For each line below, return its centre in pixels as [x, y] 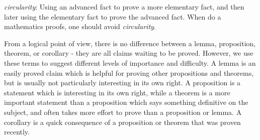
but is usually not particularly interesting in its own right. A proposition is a [122, 83]
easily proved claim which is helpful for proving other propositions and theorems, [129, 73]
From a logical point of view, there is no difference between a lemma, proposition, [130, 43]
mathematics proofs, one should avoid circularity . [80, 26]
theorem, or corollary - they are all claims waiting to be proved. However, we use [129, 53]
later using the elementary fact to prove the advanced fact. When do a [113, 16]
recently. [17, 132]
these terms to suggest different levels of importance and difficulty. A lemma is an [130, 62]
